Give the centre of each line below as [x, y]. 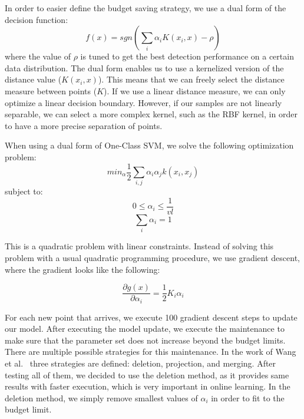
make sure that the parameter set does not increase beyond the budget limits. [145, 340]
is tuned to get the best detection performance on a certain [187, 56]
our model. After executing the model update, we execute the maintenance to [145, 329]
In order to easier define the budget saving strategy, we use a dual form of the [146, 8]
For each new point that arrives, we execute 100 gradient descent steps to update [151, 317]
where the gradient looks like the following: [82, 269]
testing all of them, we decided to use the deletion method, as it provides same [147, 375]
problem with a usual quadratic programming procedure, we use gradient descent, [153, 257]
